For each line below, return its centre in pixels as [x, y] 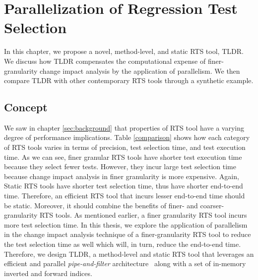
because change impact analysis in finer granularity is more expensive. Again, [122, 176]
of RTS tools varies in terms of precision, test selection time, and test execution [125, 147]
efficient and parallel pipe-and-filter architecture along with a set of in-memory [125, 263]
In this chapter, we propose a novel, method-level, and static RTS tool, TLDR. [124, 51]
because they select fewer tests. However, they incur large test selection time [120, 166]
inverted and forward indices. [48, 273]
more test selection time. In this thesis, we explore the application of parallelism [126, 224]
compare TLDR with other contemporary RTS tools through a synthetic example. [129, 80]
